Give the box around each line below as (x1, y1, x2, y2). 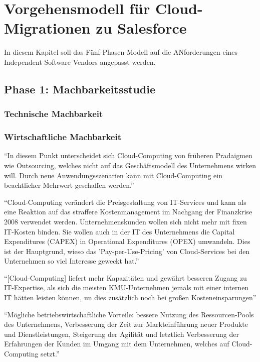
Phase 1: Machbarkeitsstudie (4, 81, 155, 96)
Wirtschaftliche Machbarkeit (4, 131, 121, 143)
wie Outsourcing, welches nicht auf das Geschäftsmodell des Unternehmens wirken (4, 160, 256, 170)
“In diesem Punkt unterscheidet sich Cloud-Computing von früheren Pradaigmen (4, 150, 252, 161)
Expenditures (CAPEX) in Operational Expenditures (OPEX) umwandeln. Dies (4, 236, 250, 247)
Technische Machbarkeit (4, 107, 103, 120)
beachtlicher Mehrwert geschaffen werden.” (4, 180, 134, 190)
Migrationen (4, 18, 91, 38)
